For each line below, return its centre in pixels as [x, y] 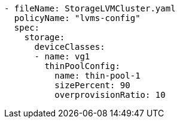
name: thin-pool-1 [97, 76]
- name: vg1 [62, 56]
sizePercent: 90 [92, 85]
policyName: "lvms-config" [77, 18]
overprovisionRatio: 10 [110, 95]
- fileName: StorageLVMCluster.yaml [90, 8]
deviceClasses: [70, 47]
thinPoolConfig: [82, 66]
